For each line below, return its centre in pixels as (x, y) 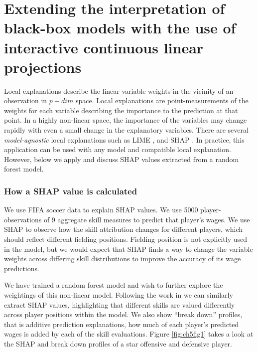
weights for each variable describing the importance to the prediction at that (121, 110)
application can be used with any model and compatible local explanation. (118, 149)
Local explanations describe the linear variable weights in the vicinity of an (119, 90)
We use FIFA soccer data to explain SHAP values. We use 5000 (101, 210)
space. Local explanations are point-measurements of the (162, 100)
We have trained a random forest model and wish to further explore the (114, 285)
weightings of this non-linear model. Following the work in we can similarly (119, 295)
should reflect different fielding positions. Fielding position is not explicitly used (126, 239)
